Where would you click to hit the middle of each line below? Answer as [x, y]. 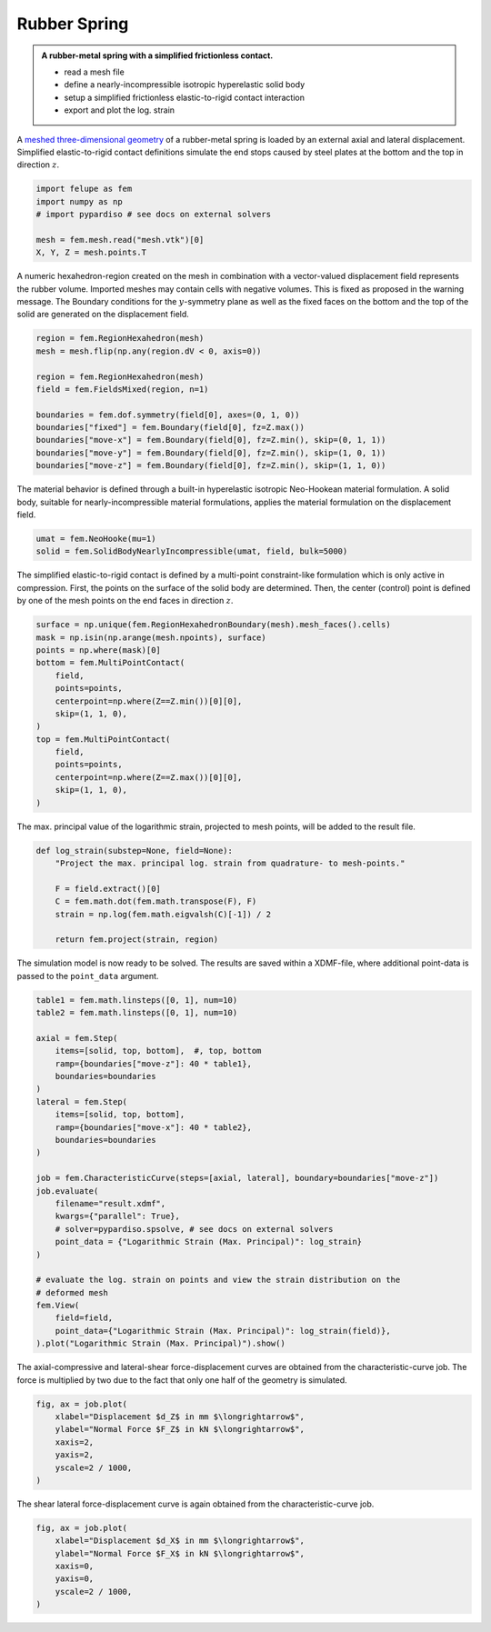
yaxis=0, [75, 1579]
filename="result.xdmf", [110, 1203]
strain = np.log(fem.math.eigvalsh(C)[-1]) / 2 [163, 914]
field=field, [84, 1318]
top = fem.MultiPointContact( [103, 739]
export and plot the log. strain [120, 110]
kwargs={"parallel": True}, [118, 1216]
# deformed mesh [72, 1292]
